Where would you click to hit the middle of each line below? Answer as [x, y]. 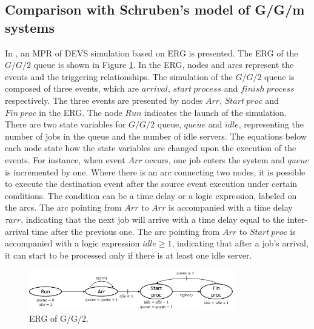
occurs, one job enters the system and [215, 159]
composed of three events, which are [72, 88]
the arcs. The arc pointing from [63, 207]
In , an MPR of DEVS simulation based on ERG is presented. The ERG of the [152, 53]
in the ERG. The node [81, 112]
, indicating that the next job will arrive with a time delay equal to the [153, 219]
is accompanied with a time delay [231, 207]
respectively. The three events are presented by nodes [104, 100]
